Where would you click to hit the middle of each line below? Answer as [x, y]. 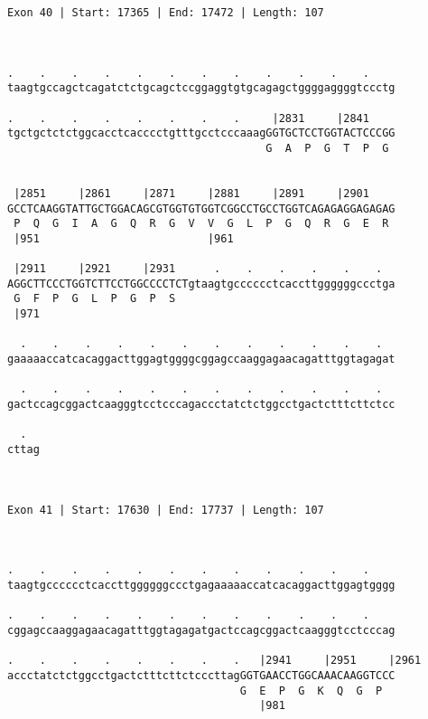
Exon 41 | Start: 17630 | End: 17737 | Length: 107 [166, 510]
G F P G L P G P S [95, 299]
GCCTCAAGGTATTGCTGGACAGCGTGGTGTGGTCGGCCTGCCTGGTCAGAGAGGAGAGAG [201, 208]
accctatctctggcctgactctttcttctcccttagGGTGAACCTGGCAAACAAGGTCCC [201, 675]
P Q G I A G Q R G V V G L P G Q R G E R [201, 224]
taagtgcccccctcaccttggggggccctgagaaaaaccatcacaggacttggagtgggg [201, 585]
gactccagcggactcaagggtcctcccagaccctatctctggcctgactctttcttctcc [201, 405]
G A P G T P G [327, 148]
